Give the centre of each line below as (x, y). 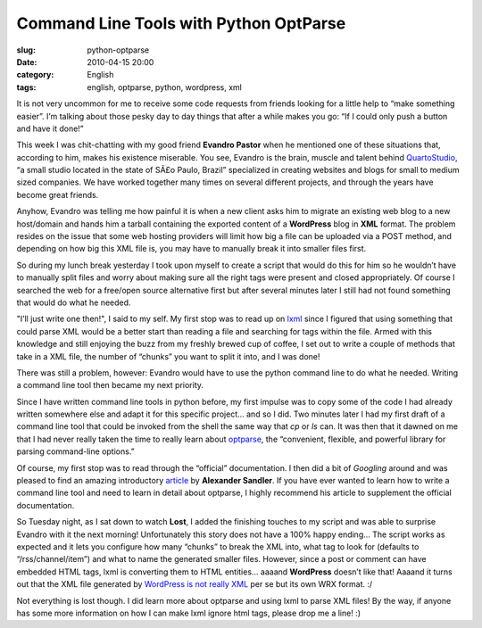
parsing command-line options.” (76, 451)
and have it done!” (50, 128)
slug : (26, 50)
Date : (27, 62)
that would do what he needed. (74, 302)
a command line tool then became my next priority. (110, 385)
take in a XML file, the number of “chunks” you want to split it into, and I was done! (168, 356)
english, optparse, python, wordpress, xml (165, 87)
